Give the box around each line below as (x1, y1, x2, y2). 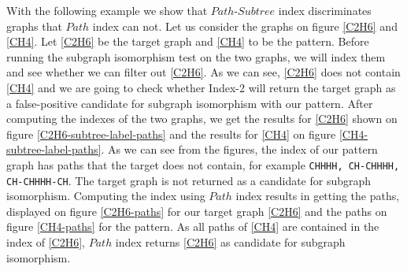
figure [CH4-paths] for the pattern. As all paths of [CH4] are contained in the (6, 218, 379, 235)
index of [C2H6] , (6, 234, 85, 251)
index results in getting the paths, (235, 187, 400, 204)
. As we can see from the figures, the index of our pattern (101, 141, 378, 158)
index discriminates (278, 2, 372, 18)
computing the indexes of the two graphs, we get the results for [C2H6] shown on (6, 110, 398, 127)
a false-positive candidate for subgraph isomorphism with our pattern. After (6, 95, 373, 111)
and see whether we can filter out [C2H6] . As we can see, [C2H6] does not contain (6, 64, 401, 80)
